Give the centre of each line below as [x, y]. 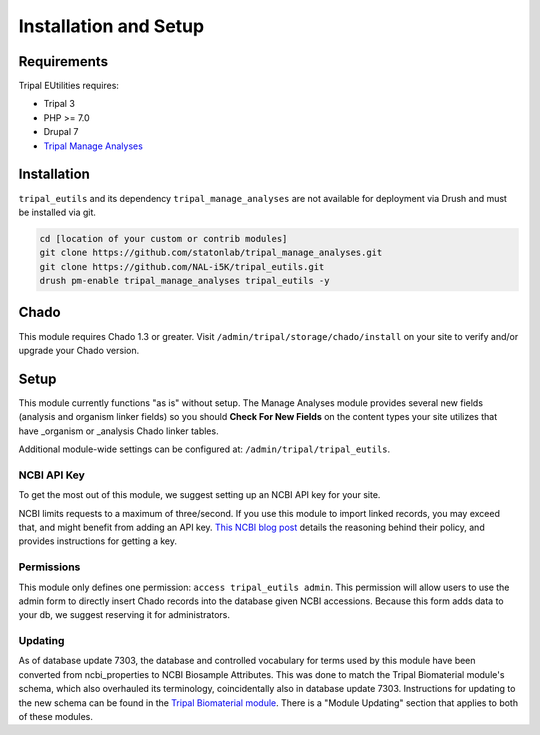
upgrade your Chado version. [79, 350]
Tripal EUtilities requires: [69, 86]
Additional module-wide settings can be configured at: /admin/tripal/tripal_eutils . [204, 449]
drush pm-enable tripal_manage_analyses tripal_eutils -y [184, 281]
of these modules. [56, 716]
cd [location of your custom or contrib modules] [163, 238]
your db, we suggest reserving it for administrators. [124, 615]
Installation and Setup [111, 26]
